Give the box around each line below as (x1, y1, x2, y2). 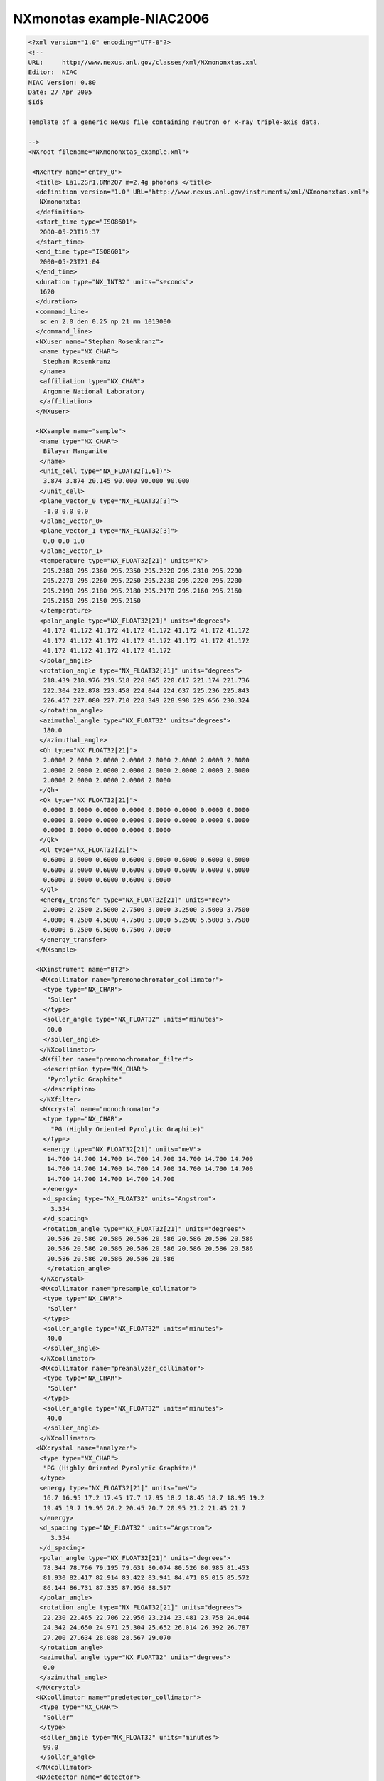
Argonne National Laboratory (43, 387, 145, 395)
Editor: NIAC (28, 68, 78, 76)
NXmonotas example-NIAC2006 (13, 11, 210, 26)
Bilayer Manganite (43, 447, 107, 455)
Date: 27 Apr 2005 (28, 88, 92, 96)
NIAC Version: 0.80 (28, 78, 96, 86)
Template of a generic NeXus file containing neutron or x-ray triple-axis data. (28, 118, 321, 126)
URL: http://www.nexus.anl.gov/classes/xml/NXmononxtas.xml (28, 58, 257, 66)
